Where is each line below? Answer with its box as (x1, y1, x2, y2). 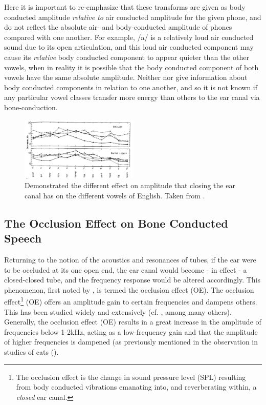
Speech (4, 230, 42, 246)
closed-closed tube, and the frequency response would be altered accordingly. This (4, 274, 261, 285)
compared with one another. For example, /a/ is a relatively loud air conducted (4, 31, 254, 42)
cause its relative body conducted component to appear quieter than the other (4, 51, 249, 62)
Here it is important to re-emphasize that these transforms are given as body (4, 2, 246, 12)
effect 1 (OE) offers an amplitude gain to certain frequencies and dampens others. (4, 295, 257, 307)
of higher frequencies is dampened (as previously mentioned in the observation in (4, 336, 258, 347)
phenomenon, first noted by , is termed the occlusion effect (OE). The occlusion (4, 284, 254, 295)
